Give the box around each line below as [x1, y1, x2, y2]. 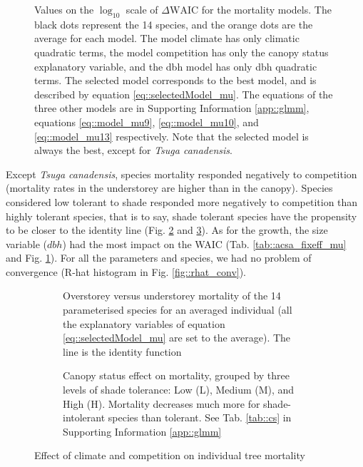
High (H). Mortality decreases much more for [63, 396, 260, 411]
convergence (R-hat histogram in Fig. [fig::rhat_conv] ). [6, 264, 247, 279]
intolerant [63, 410, 106, 425]
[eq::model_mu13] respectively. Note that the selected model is [34, 128, 309, 143]
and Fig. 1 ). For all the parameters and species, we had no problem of [6, 250, 312, 265]
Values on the [34, 2, 94, 16]
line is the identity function [63, 344, 182, 359]
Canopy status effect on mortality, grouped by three [63, 368, 290, 383]
